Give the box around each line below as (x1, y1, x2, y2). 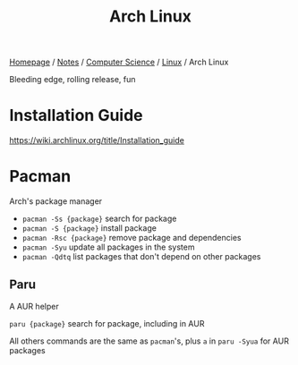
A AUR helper (9, 301, 60, 311)
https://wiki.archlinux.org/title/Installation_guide (9, 135, 185, 146)
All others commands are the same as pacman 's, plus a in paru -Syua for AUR (9, 335, 289, 346)
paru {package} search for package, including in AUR (9, 318, 205, 328)
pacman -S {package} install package (21, 223, 157, 233)
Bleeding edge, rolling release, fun (9, 74, 136, 85)
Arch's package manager (9, 196, 103, 207)
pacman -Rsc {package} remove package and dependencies (21, 233, 242, 243)
